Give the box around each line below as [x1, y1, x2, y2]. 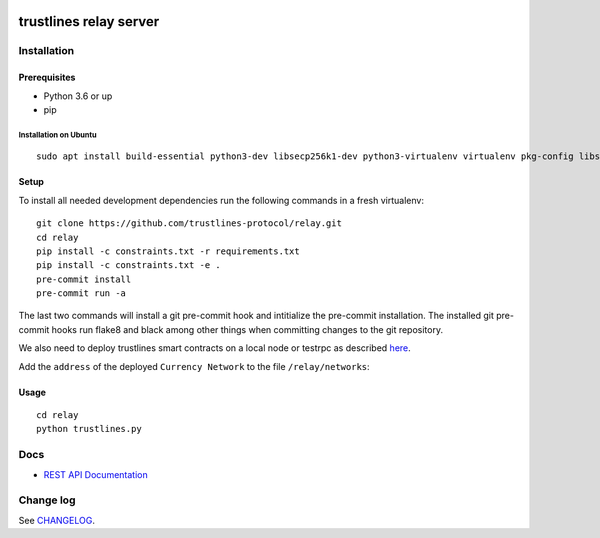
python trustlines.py [36, 423, 142, 435]
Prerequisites [18, 71, 76, 84]
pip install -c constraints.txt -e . [36, 260, 222, 271]
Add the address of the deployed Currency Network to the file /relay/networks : [18, 360, 370, 372]
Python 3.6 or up [43, 90, 113, 102]
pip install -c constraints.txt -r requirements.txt [36, 245, 300, 257]
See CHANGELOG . [18, 514, 95, 526]
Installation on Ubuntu [18, 130, 97, 140]
